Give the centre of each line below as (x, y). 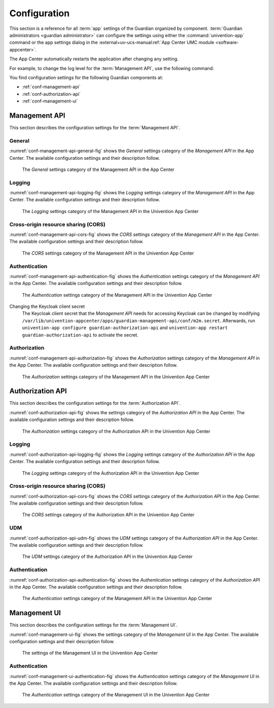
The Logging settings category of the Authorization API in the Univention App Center (111, 473)
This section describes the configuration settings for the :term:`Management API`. (95, 127)
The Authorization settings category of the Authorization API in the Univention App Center (116, 431)
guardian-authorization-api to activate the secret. (80, 335)
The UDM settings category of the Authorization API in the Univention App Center (107, 557)
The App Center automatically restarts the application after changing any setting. (94, 59)
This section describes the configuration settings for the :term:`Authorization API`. (95, 403)
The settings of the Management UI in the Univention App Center (90, 653)
